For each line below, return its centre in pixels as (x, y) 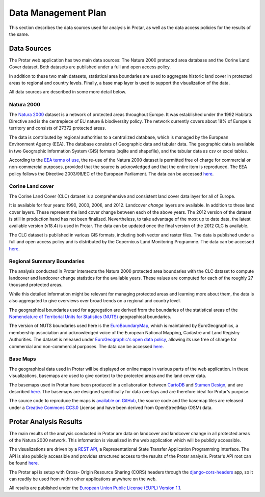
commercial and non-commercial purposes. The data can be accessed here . (86, 346)
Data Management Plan (58, 13)
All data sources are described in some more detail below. (68, 92)
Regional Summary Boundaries (47, 262)
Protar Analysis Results (46, 422)
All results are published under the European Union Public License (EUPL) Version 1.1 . (95, 488)
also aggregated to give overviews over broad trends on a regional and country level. (95, 301)
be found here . (24, 463)
